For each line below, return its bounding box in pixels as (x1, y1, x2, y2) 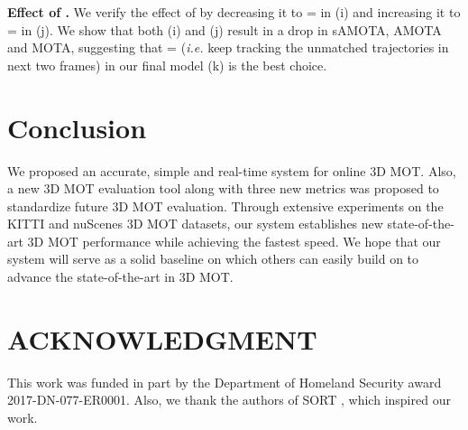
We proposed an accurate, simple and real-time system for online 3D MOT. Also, (7, 161, 456, 180)
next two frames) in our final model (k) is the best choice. (7, 55, 327, 74)
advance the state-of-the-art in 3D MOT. (7, 267, 234, 286)
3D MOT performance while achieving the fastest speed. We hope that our (27, 231, 441, 250)
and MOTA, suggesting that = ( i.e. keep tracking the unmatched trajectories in (7, 38, 449, 57)
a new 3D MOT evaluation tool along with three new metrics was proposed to (7, 179, 439, 198)
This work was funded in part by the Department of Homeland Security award (7, 372, 442, 391)
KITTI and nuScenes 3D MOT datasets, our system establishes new (7, 214, 383, 233)
